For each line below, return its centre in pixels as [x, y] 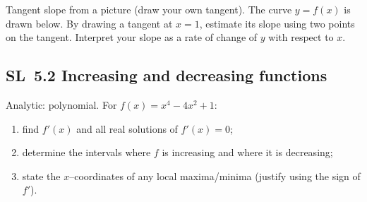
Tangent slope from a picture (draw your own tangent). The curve [149, 9]
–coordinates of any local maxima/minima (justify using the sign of [215, 176]
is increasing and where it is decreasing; [247, 152]
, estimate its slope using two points [277, 23]
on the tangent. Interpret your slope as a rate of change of [132, 37]
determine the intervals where [86, 152]
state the [41, 176]
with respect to [301, 37]
